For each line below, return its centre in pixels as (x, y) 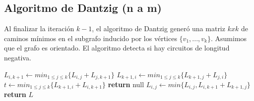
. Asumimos (229, 38)
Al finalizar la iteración (39, 28)
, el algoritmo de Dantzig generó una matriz (159, 28)
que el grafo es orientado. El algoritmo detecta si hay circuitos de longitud (117, 48)
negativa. (18, 57)
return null (126, 84)
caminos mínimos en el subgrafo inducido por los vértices (91, 38)
